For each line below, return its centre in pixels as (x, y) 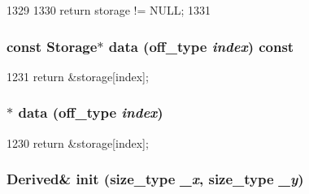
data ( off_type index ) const (201, 46)
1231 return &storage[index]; (78, 76)
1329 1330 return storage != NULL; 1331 (109, 10)
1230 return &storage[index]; (78, 142)
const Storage (52, 46)
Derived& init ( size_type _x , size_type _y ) (155, 179)
